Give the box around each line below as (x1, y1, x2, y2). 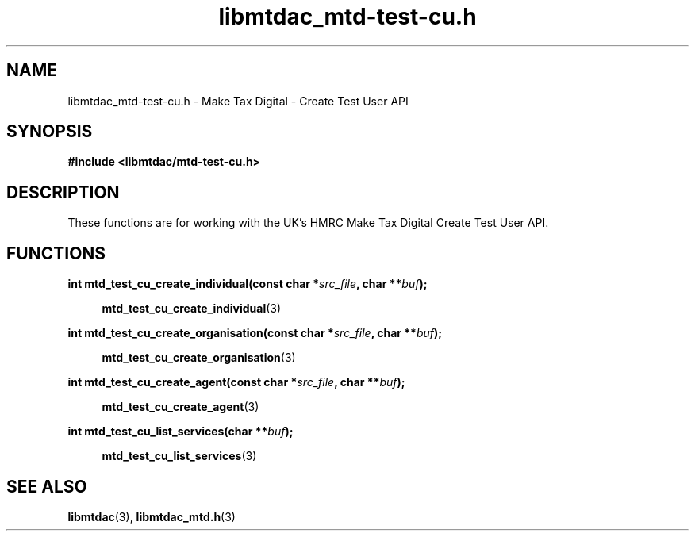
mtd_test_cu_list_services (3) (102, 449, 257, 463)
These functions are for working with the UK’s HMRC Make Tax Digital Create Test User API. (67, 216, 549, 230)
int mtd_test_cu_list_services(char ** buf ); (67, 424, 294, 439)
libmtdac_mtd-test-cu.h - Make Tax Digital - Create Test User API (67, 94, 409, 108)
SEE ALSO (6, 476, 87, 497)
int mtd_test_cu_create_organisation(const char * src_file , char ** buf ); (67, 326, 443, 340)
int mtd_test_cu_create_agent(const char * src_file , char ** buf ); (67, 375, 405, 389)
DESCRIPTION (6, 182, 120, 202)
